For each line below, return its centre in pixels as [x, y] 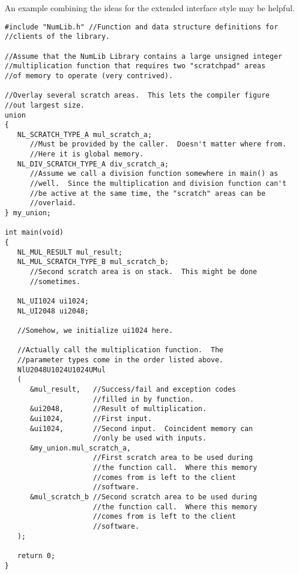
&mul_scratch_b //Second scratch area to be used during [143, 497]
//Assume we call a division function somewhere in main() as [154, 174]
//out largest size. [45, 105]
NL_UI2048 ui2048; [53, 311]
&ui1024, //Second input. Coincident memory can [141, 428]
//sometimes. [55, 281]
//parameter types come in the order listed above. [120, 360]
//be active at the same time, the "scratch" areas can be [147, 193]
